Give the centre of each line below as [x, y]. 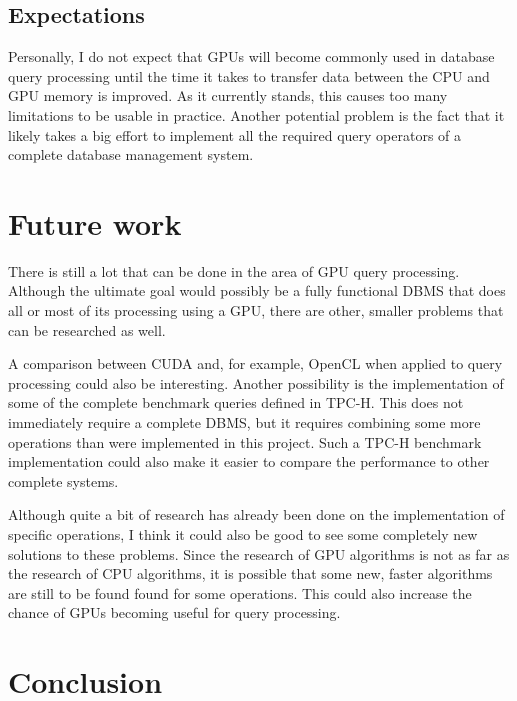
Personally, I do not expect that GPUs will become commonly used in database [251, 56]
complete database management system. [131, 154]
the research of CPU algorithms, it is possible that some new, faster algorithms [250, 573]
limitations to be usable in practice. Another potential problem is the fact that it [256, 114]
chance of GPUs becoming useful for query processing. [174, 612]
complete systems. [63, 480]
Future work [95, 222]
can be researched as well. [87, 329]
